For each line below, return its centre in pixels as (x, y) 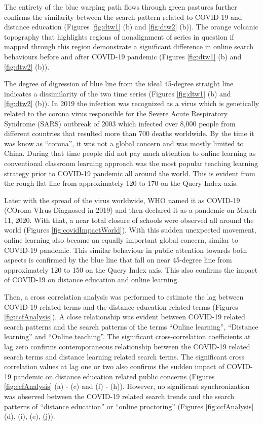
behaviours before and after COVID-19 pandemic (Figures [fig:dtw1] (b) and (123, 56)
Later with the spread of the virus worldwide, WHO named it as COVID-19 (122, 200)
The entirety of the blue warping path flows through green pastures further (121, 7)
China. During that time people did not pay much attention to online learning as (130, 153)
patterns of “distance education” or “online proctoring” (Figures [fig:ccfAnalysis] (129, 406)
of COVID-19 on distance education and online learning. (92, 280)
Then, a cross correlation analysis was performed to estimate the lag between (124, 297)
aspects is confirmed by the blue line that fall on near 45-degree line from (118, 260)
